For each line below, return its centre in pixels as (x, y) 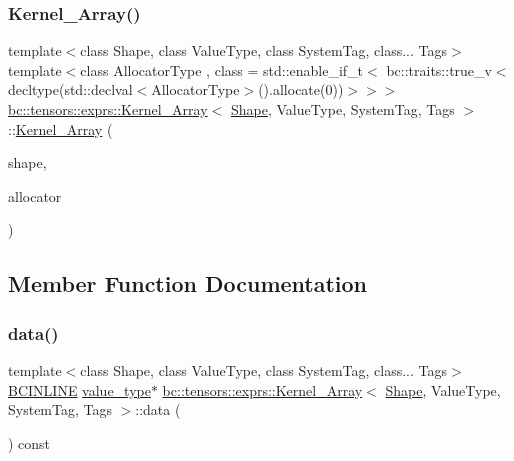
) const (29, 442)
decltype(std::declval (70, 89)
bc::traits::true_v (439, 69)
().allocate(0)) (301, 89)
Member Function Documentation (188, 283)
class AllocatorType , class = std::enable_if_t (222, 69)
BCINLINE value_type (79, 389)
